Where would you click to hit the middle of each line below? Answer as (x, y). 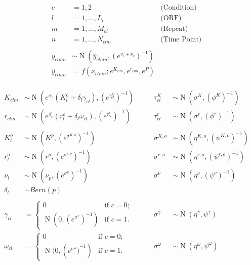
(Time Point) (181, 40)
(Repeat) (174, 29)
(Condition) (179, 8)
